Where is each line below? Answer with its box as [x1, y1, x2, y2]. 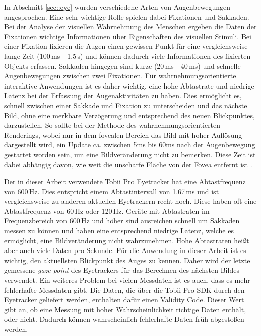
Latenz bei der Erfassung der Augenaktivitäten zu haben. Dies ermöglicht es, [4, 90, 242, 101]
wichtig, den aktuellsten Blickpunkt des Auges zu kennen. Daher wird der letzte [4, 255, 250, 265]
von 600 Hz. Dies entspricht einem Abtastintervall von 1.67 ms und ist [4, 186, 219, 196]
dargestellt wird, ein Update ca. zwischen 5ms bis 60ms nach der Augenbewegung [4, 139, 255, 150]
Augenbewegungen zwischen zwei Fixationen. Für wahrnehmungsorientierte [4, 70, 236, 81]
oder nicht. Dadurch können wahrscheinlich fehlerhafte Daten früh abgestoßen [4, 314, 244, 324]
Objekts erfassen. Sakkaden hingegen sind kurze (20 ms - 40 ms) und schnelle [4, 60, 241, 71]
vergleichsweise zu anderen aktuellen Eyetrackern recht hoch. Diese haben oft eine [4, 196, 257, 206]
